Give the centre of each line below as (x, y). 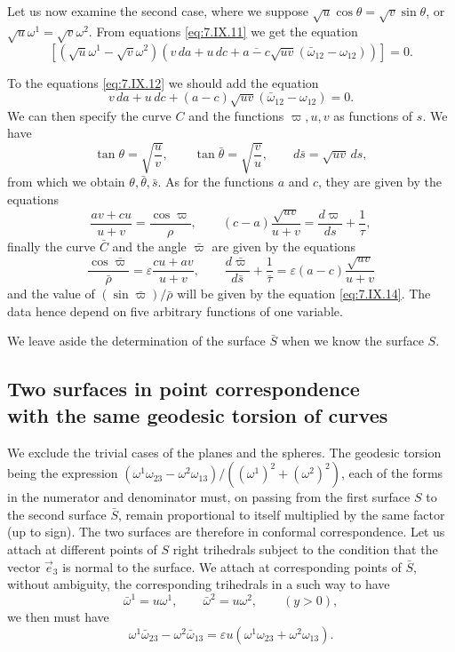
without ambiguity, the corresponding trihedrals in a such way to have (199, 584)
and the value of (51, 294)
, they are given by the (380, 182)
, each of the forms (392, 473)
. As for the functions (216, 182)
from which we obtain (66, 182)
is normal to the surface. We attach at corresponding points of (232, 566)
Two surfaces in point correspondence (184, 389)
